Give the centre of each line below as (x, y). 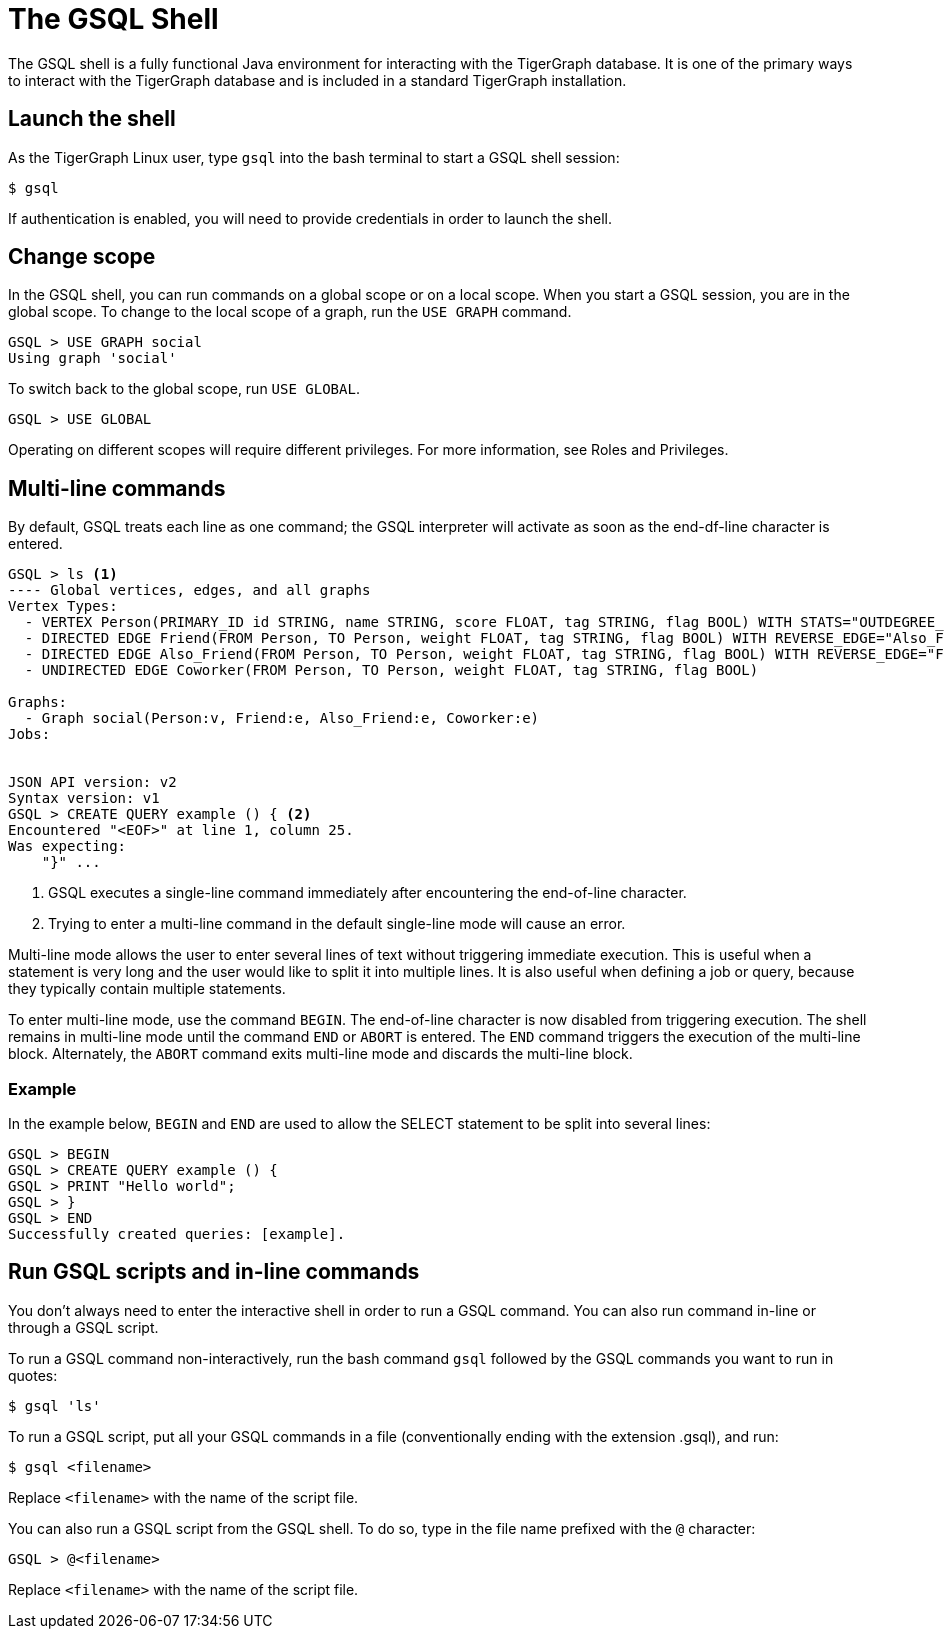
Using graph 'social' (92, 358)
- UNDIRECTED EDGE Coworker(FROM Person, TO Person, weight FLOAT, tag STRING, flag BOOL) (391, 670)
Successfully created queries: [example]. (177, 1234)
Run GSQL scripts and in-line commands (214, 1272)
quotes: (33, 1375)
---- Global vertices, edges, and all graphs (189, 590)
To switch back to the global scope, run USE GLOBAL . (184, 389)
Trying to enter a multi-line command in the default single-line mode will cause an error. (337, 924)
